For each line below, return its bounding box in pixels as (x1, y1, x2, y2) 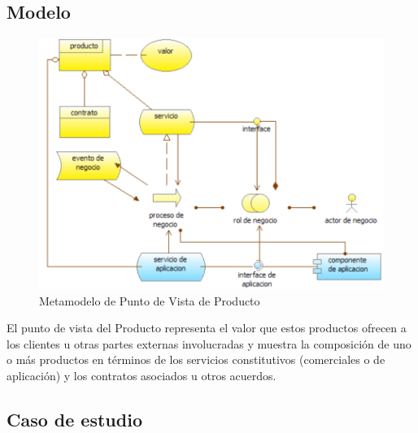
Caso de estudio (7, 406, 142, 431)
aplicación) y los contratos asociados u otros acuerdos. (7, 366, 276, 383)
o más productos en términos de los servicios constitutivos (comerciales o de (7, 351, 385, 368)
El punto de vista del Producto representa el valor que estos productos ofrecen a (7, 319, 407, 336)
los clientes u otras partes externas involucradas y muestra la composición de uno (7, 335, 411, 352)
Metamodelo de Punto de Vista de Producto (39, 292, 260, 309)
